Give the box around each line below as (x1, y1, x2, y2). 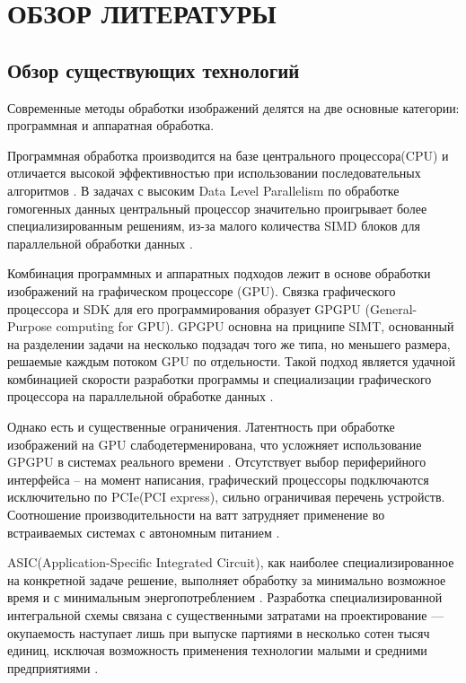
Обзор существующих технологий (7, 56, 300, 83)
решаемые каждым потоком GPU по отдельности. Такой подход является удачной (7, 352, 455, 371)
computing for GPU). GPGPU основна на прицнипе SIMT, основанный (56, 317, 454, 336)
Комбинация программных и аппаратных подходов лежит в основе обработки (7, 264, 431, 283)
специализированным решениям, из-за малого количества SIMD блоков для (7, 216, 420, 235)
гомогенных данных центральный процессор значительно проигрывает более (7, 198, 427, 217)
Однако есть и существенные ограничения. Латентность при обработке (7, 417, 395, 436)
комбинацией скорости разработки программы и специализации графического (7, 369, 432, 388)
